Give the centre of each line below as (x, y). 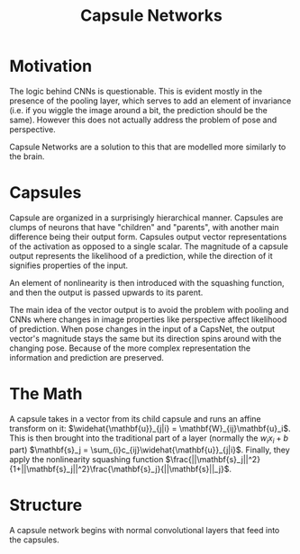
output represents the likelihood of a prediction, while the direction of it (141, 255)
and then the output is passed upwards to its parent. (106, 292)
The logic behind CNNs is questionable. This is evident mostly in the (136, 91)
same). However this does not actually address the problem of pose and (143, 120)
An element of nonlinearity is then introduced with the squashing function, (147, 282)
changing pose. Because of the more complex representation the (130, 348)
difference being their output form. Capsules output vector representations (148, 237)
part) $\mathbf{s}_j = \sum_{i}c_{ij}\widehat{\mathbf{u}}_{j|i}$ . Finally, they (150, 450)
